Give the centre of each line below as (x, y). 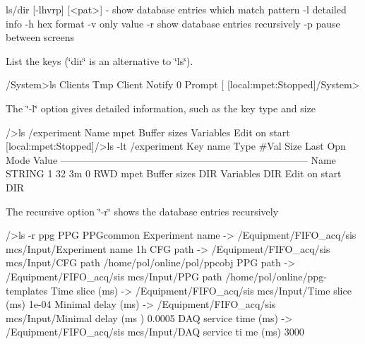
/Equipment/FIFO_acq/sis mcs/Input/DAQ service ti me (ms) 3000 (155, 332)
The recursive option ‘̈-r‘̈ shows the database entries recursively (142, 211)
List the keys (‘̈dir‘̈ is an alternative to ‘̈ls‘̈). (100, 60)
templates (27, 290)
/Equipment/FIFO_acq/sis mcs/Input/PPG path (114, 276)
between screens (40, 37)
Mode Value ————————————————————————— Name (171, 159)
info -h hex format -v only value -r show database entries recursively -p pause (173, 23)
